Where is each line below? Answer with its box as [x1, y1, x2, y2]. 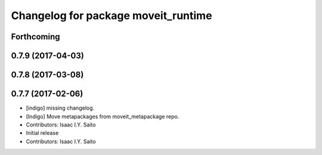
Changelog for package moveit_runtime [11, 9, 212, 22]
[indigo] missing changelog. [26, 104, 95, 111]
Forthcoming [11, 32, 60, 42]
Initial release [26, 129, 59, 137]
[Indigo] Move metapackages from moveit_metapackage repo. [26, 113, 179, 120]
